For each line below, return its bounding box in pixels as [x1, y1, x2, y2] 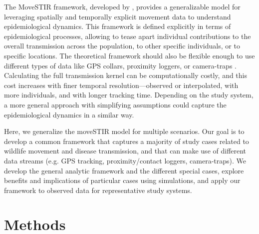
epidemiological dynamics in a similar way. [4, 109, 134, 119]
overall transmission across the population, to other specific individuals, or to [4, 40, 240, 51]
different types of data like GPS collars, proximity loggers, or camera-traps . [4, 60, 237, 70]
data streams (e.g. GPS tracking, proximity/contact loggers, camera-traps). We [4, 155, 246, 165]
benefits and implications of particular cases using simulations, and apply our [4, 175, 241, 185]
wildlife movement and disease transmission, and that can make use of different [4, 145, 247, 156]
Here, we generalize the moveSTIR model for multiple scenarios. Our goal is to [4, 126, 245, 136]
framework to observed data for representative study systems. [4, 184, 192, 195]
